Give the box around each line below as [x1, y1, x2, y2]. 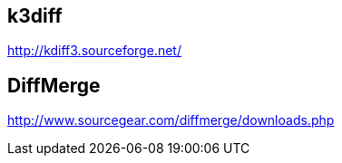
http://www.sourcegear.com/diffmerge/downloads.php [7, 112, 335, 129]
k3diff [7, 5, 63, 27]
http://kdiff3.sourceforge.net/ [7, 43, 181, 59]
